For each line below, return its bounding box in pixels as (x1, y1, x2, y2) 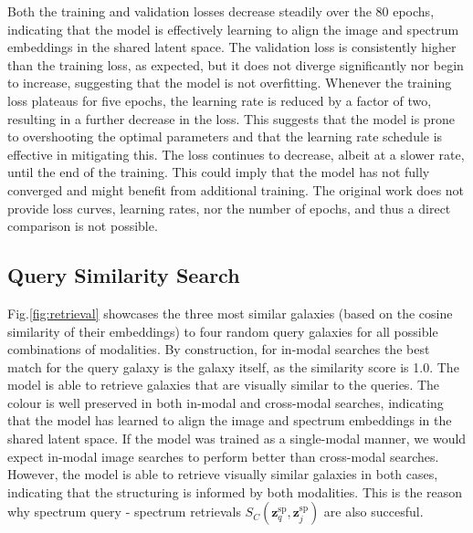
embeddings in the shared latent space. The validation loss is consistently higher (7, 37, 457, 57)
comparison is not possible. (7, 216, 158, 235)
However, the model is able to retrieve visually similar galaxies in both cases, (7, 465, 438, 484)
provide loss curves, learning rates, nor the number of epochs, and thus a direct (7, 198, 451, 217)
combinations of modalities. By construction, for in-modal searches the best (7, 340, 430, 359)
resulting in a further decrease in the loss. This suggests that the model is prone (7, 109, 456, 128)
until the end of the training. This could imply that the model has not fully (7, 162, 430, 182)
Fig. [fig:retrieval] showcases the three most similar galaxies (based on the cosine (7, 303, 453, 322)
